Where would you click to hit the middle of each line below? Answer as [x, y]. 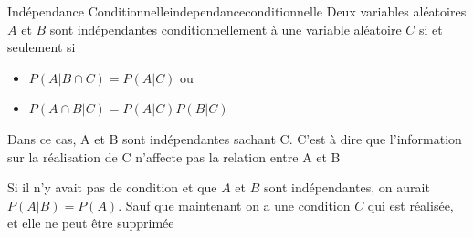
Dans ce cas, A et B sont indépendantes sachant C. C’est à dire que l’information [235, 138]
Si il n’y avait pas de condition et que [112, 187]
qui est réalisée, [410, 205]
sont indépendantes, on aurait [347, 187]
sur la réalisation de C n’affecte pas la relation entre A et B [174, 156]
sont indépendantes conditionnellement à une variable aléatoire [226, 29]
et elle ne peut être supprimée [91, 223]
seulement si [42, 47]
